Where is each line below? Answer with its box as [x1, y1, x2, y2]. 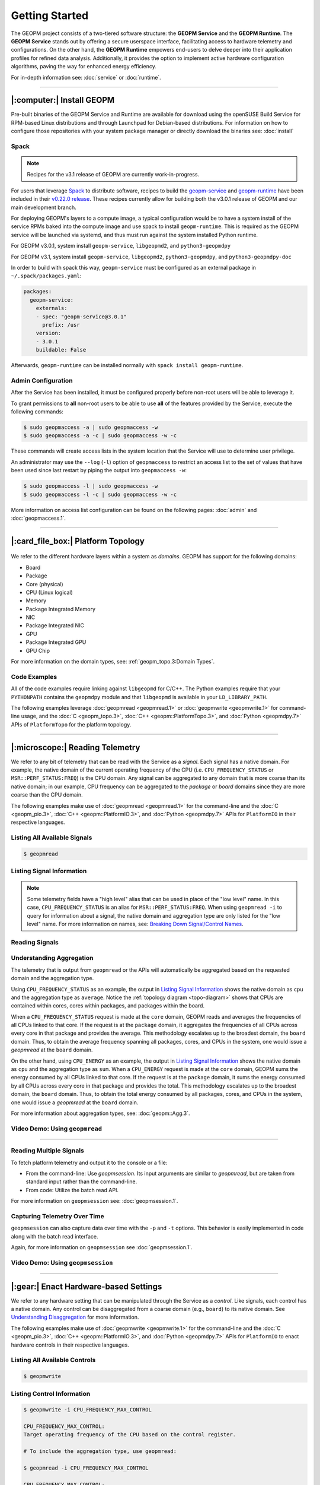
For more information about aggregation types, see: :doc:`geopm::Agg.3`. [11, 1110, 190, 1117]
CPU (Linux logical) [25, 589, 73, 596]
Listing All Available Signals [11, 833, 92, 842]
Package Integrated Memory [25, 605, 96, 612]
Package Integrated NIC [25, 622, 85, 629]
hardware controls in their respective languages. [11, 1341, 130, 1348]
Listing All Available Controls [11, 1356, 96, 1364]
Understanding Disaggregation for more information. [11, 1313, 139, 1321]
